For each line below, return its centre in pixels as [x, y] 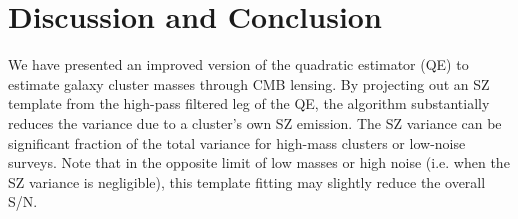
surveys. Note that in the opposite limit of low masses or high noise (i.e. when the [259, 162]
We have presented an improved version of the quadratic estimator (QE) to [238, 64]
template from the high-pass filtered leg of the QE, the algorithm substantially [249, 103]
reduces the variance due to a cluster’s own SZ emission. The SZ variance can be [255, 122]
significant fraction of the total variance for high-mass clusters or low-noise [237, 142]
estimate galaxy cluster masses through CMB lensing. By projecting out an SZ [249, 83]
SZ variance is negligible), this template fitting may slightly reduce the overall [247, 181]
